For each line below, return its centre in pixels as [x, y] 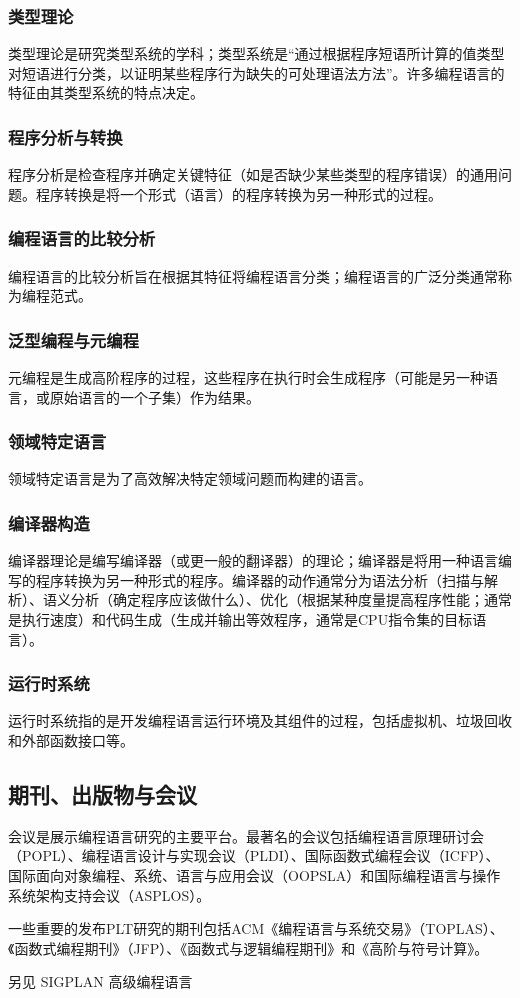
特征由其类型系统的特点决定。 [106, 92]
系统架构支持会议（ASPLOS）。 [109, 894]
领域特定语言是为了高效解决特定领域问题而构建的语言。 [190, 478]
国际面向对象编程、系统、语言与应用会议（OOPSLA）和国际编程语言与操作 [254, 875]
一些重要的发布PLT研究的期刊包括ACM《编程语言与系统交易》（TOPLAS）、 [256, 928]
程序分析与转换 [65, 136]
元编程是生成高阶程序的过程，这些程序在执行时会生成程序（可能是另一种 [246, 377]
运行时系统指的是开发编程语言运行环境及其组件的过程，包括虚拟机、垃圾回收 [260, 720]
